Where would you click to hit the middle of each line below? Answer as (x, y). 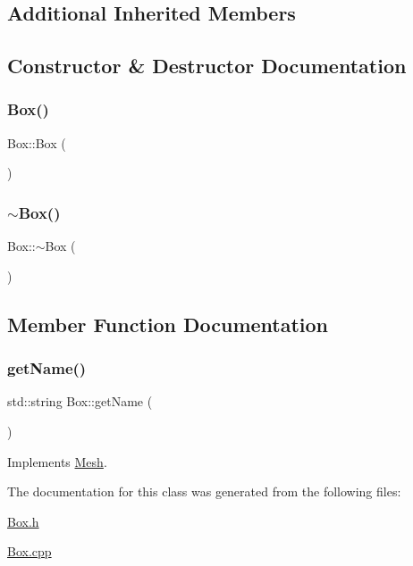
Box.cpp (29, 551)
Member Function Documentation (168, 324)
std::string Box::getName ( (80, 401)
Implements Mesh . (57, 461)
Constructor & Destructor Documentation (207, 66)
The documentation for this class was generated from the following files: (204, 491)
